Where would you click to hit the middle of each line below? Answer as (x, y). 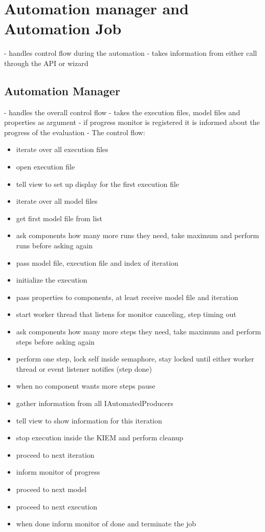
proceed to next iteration (55, 454)
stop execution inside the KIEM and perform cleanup (100, 438)
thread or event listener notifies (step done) (84, 368)
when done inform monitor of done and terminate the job (106, 524)
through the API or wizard (46, 63)
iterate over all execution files (62, 149)
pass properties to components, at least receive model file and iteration (127, 297)
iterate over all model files (57, 201)
